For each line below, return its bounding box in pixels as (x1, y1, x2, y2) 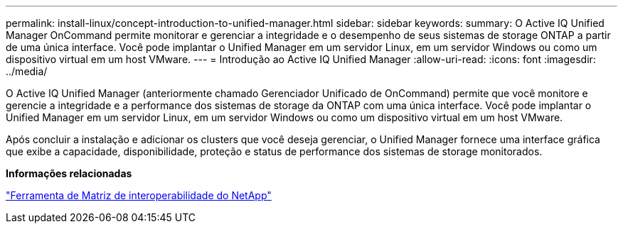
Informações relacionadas (6, 167, 132, 179)
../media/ (6, 65, 48, 77)
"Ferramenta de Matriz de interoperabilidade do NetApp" (6, 189, 272, 201)
